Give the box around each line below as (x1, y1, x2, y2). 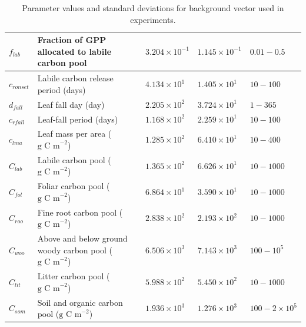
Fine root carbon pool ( (37, 206, 123, 218)
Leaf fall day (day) (37, 98, 105, 110)
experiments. (130, 13, 176, 25)
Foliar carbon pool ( (37, 180, 110, 192)
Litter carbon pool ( (37, 270, 110, 282)
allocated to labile (37, 45, 112, 57)
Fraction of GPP (37, 34, 107, 46)
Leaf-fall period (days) (37, 113, 118, 125)
